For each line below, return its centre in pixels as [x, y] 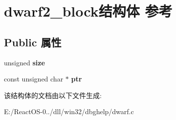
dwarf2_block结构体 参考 [88, 11]
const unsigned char [34, 79]
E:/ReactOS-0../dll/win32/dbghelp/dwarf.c [69, 111]
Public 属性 [33, 42]
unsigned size [24, 62]
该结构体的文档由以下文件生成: [53, 95]
